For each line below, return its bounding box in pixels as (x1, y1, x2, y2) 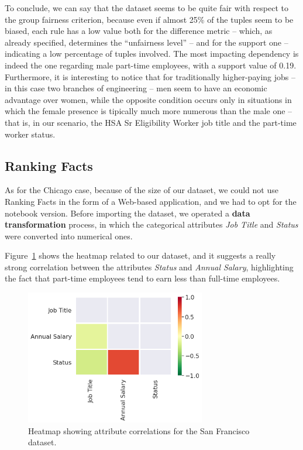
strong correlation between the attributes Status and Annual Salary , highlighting (5, 260, 294, 273)
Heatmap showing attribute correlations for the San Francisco (28, 424, 250, 437)
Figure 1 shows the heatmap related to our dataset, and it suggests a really (5, 249, 276, 262)
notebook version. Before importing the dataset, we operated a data (5, 207, 250, 219)
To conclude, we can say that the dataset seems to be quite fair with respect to (5, 2, 288, 13)
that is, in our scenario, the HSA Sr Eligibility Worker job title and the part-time (5, 116, 297, 128)
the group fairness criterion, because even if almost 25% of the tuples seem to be (5, 13, 294, 25)
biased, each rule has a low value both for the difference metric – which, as (5, 25, 273, 37)
